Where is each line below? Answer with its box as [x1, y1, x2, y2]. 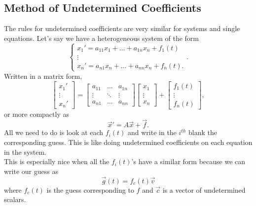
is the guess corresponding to [46, 184, 134, 195]
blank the [188, 127, 217, 137]
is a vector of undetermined [162, 184, 246, 195]
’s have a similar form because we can [131, 156, 246, 167]
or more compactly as [4, 108, 69, 119]
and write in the [128, 127, 177, 137]
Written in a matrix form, [4, 70, 82, 81]
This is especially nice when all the [4, 156, 110, 167]
